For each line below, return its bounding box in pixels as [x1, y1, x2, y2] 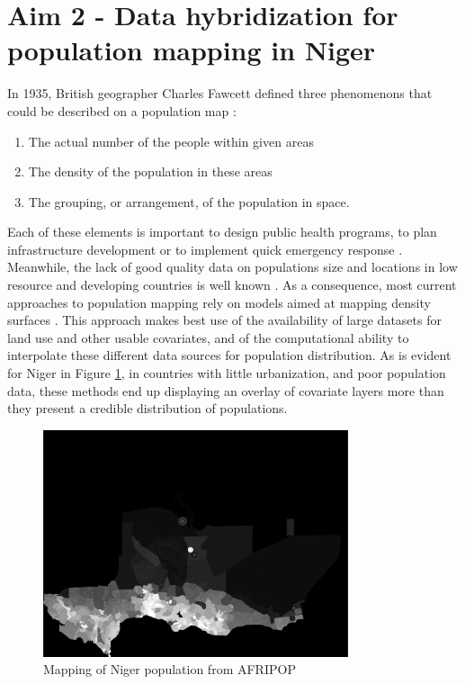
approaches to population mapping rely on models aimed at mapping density [7, 292, 431, 311]
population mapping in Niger [7, 31, 376, 68]
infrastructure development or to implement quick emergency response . [7, 239, 403, 258]
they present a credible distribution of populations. [7, 399, 288, 418]
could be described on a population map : [7, 101, 237, 120]
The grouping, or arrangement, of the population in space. [28, 192, 350, 211]
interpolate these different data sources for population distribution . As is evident [7, 346, 452, 364]
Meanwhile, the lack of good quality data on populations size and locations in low [7, 257, 458, 276]
